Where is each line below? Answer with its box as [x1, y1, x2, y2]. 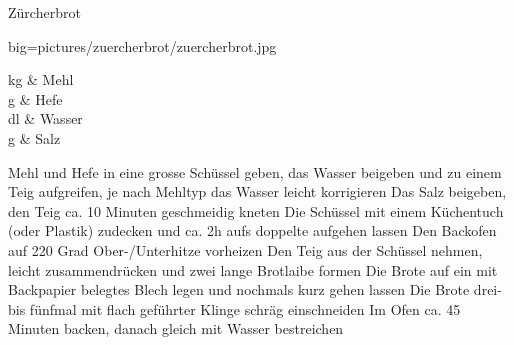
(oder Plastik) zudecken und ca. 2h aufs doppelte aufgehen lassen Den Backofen [8, 220, 497, 241]
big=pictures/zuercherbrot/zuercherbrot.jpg [8, 35, 277, 56]
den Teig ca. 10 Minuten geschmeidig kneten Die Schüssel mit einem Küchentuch [8, 200, 504, 221]
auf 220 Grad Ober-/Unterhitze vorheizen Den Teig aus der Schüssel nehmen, [8, 239, 483, 260]
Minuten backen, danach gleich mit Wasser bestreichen [8, 318, 344, 339]
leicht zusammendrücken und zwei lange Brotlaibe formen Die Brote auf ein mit [8, 259, 498, 280]
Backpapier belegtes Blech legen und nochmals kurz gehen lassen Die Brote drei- [8, 279, 502, 300]
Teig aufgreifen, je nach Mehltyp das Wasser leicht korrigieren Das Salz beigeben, [8, 181, 507, 202]
